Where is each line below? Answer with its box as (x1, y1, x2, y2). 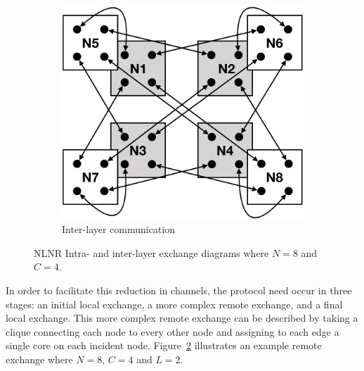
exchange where (6, 352, 73, 367)
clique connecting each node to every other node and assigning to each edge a (6, 324, 339, 339)
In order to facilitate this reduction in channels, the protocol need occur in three (6, 283, 352, 298)
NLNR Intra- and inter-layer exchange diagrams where (34, 245, 269, 260)
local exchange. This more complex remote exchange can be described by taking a (6, 310, 358, 325)
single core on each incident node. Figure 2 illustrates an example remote (6, 338, 322, 353)
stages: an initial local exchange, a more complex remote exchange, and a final (6, 296, 343, 311)
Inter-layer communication (62, 222, 176, 237)
